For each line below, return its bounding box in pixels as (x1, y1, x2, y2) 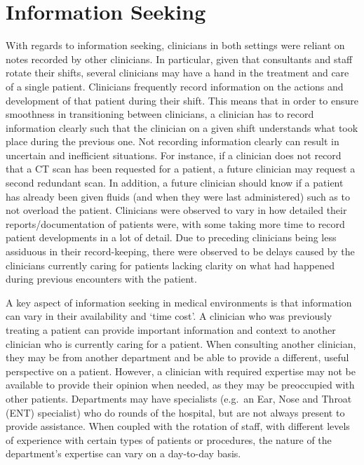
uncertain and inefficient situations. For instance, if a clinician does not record (6, 147, 342, 162)
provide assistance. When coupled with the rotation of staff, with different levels (6, 419, 350, 433)
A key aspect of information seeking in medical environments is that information (6, 295, 352, 309)
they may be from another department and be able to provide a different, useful (6, 350, 349, 365)
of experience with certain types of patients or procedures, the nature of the (6, 432, 332, 447)
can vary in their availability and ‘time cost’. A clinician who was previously (6, 309, 332, 323)
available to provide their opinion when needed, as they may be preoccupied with (6, 377, 355, 392)
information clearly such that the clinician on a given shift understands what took (6, 120, 358, 135)
